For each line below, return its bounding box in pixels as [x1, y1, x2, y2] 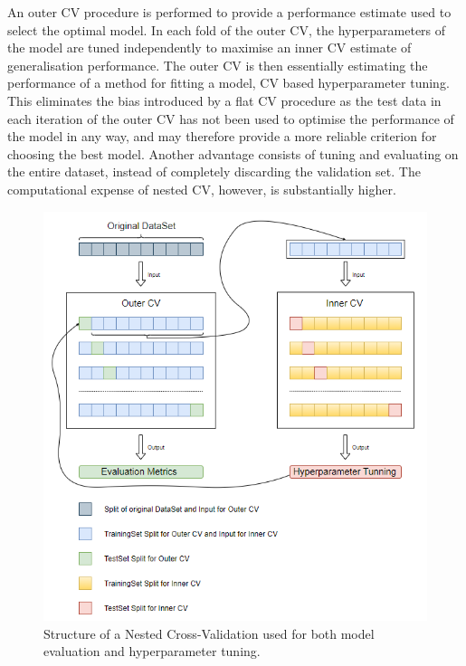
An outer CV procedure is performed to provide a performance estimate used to [7, 3, 452, 21]
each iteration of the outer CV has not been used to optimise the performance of [7, 109, 454, 128]
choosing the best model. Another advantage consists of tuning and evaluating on [7, 144, 459, 163]
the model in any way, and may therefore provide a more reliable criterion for [7, 127, 437, 146]
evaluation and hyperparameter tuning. [43, 642, 261, 661]
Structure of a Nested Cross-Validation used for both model [43, 623, 375, 642]
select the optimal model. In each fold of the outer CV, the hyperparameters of [7, 20, 446, 39]
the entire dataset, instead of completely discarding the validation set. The [7, 162, 421, 181]
